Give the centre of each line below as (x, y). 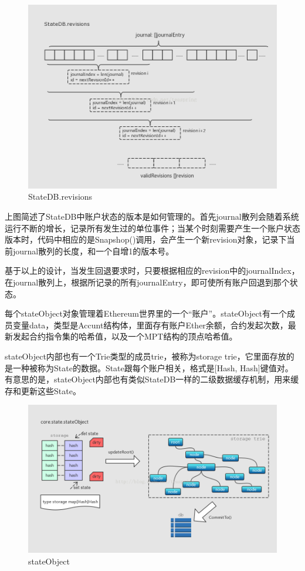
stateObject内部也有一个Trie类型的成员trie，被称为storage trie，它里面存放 (145, 356)
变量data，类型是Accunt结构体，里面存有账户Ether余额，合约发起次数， (150, 325)
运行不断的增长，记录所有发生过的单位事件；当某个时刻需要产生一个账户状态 (152, 228)
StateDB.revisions (60, 197)
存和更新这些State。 (43, 390)
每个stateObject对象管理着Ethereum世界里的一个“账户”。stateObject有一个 (146, 313)
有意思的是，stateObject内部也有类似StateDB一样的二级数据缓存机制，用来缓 (152, 379)
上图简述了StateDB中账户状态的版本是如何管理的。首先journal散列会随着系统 (152, 216)
